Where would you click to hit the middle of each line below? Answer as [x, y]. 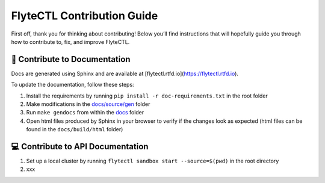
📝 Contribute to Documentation [71, 59]
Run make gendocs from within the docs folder [85, 113]
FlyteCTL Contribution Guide [85, 16]
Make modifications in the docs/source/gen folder [88, 104]
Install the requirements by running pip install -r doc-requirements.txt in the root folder [147, 96]
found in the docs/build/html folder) [75, 129]
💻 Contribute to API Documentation [80, 147]
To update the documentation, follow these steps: [73, 85]
